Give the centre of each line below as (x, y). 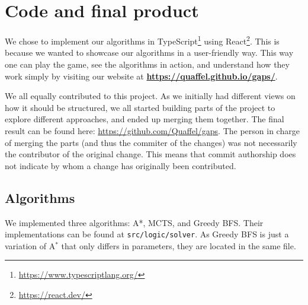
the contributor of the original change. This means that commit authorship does (150, 154)
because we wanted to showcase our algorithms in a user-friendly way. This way (149, 53)
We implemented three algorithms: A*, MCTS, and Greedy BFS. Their (134, 222)
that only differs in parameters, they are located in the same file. (179, 245)
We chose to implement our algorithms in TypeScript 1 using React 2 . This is (142, 40)
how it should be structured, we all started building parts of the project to (140, 107)
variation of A (30, 245)
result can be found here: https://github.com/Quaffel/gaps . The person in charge (152, 130)
